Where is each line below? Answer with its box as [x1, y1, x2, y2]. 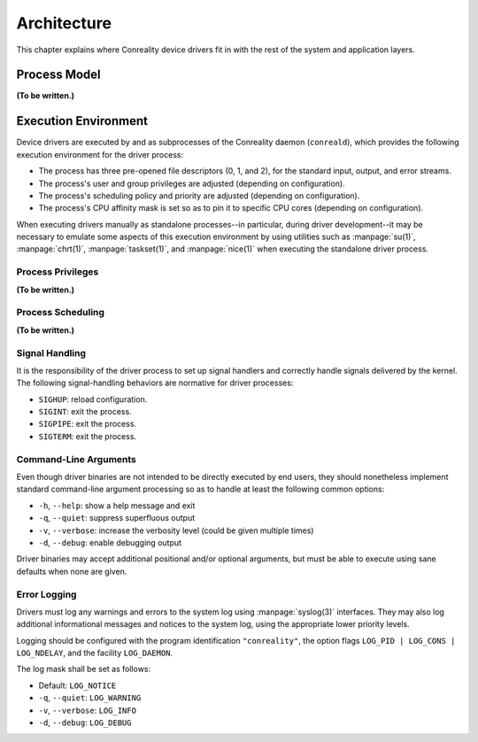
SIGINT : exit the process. [38, 406, 132, 417]
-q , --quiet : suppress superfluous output [38, 513, 195, 523]
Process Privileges [16, 266, 99, 278]
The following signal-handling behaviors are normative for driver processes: [16, 377, 294, 389]
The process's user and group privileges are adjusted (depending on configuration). [38, 178, 345, 189]
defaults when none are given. [16, 566, 127, 576]
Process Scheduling [16, 306, 105, 319]
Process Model [16, 67, 101, 82]
